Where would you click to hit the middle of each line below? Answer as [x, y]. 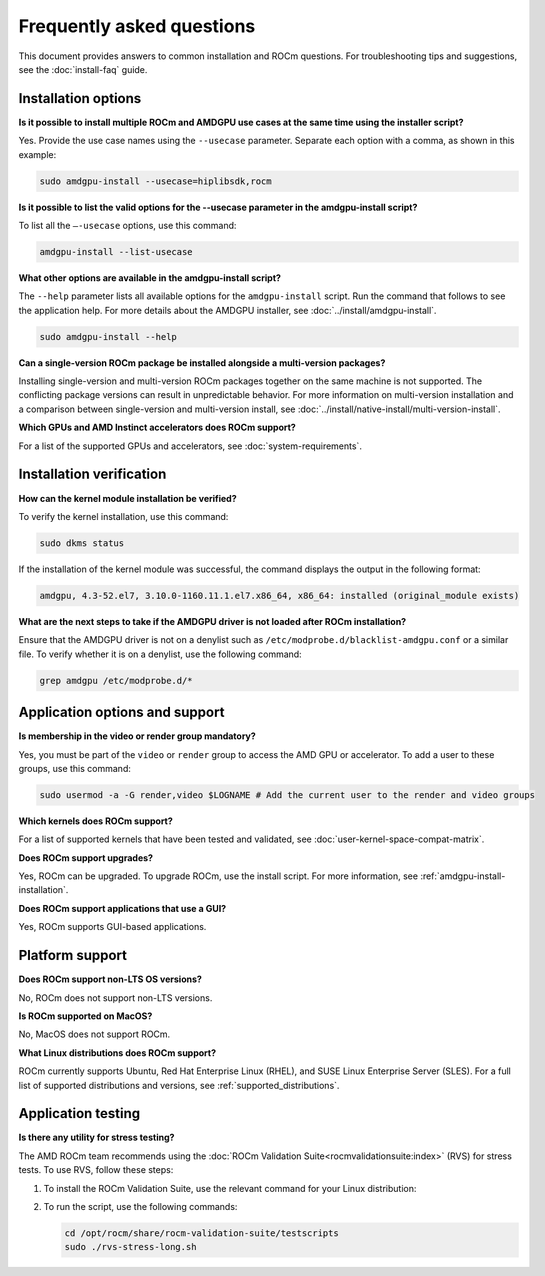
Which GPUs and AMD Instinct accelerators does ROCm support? [157, 427]
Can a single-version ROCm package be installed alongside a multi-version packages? [202, 362]
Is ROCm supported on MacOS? [85, 1016]
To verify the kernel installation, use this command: [123, 516]
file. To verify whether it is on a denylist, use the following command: [160, 654]
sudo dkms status [82, 543]
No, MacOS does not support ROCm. [94, 1034]
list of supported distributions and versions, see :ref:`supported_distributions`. [179, 1085]
